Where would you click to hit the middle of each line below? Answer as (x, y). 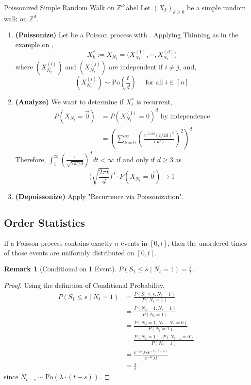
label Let (137, 7)
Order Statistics (45, 223)
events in (134, 243)
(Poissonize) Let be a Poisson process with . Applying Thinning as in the (127, 35)
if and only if (136, 160)
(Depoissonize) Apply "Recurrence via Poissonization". (100, 196)
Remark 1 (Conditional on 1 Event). (60, 269)
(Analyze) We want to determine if (69, 102)
